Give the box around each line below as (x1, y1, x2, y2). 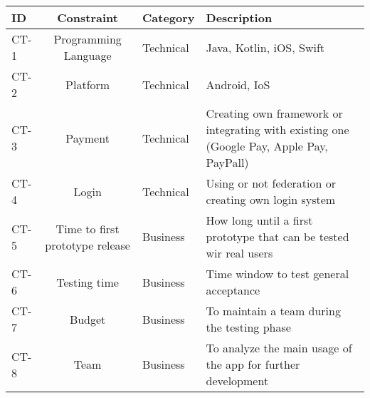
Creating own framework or (206, 105, 343, 121)
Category (142, 9, 195, 26)
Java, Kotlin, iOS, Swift (206, 39, 325, 56)
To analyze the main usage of (206, 340, 352, 356)
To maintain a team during (206, 302, 341, 319)
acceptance (206, 282, 260, 298)
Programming (53, 31, 122, 47)
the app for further (206, 356, 300, 372)
